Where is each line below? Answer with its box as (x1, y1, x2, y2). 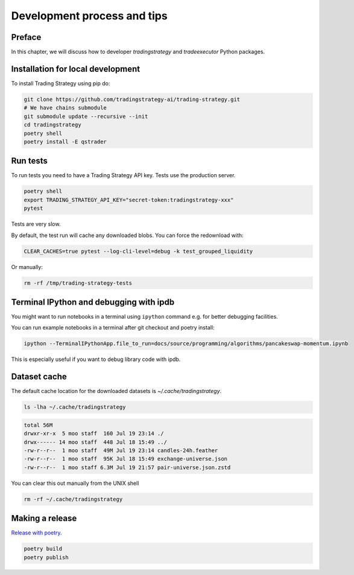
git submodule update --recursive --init (24, 112, 148, 120)
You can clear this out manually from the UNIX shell (11, 479, 139, 487)
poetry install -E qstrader (24, 138, 107, 145)
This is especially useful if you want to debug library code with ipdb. (11, 356, 181, 363)
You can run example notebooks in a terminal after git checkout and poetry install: (11, 324, 215, 331)
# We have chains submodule (24, 105, 107, 111)
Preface (11, 32, 42, 42)
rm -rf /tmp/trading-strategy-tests (24, 279, 133, 287)
